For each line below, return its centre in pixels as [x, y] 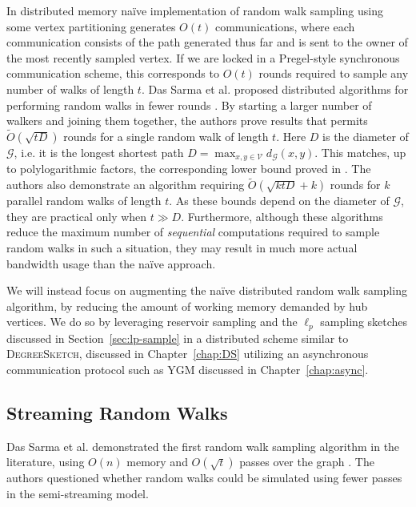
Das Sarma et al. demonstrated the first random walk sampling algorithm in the [203, 446]
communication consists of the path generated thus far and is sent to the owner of [207, 42]
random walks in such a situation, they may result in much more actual [182, 248]
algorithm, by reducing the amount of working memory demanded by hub [187, 306]
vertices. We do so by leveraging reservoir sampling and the [152, 322]
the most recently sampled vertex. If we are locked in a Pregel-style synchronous [203, 57]
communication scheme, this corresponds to [113, 73]
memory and [157, 462]
